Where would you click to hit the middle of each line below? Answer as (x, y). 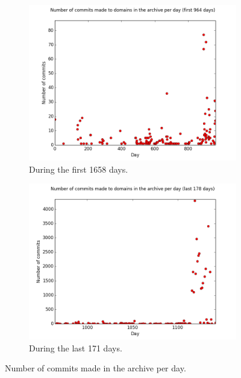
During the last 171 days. (76, 348)
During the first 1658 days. (79, 169)
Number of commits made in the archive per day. (95, 368)
